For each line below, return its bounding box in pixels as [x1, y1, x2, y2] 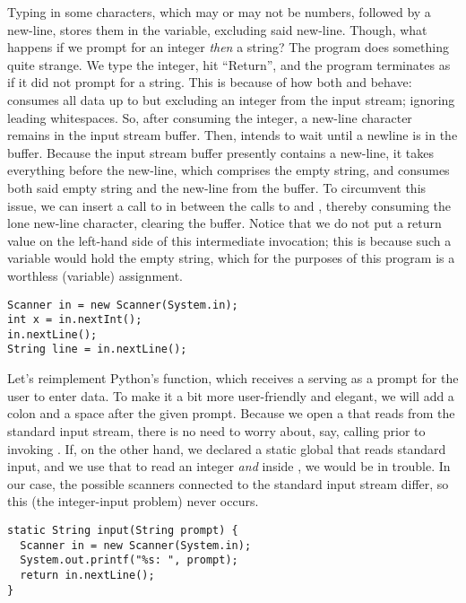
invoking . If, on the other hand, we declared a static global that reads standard [7, 439, 446, 458]
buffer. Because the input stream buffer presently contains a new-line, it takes [7, 143, 434, 162]
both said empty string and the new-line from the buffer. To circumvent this [7, 178, 427, 197]
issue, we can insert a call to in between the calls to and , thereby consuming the [7, 196, 452, 214]
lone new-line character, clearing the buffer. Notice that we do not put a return [7, 214, 442, 232]
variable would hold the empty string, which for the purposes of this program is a [7, 249, 455, 267]
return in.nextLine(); [20, 568, 155, 581]
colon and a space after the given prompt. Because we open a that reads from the [7, 404, 455, 423]
